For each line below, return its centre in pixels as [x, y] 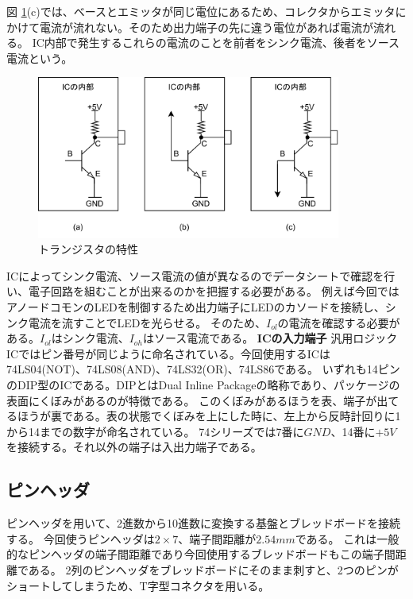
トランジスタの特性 [88, 249]
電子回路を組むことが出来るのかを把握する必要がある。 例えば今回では [214, 291]
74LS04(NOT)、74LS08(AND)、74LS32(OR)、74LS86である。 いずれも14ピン [203, 369]
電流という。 [40, 58]
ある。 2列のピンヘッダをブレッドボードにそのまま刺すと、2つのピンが [213, 569]
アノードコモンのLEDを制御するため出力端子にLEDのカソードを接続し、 [196, 307]
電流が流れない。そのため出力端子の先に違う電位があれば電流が [206, 27]
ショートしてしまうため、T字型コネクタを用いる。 [138, 585]
